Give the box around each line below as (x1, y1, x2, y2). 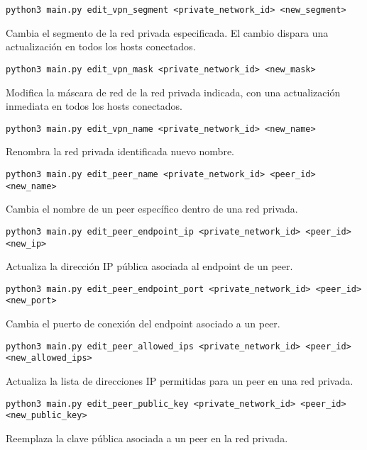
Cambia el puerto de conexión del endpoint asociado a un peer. (6, 316, 280, 331)
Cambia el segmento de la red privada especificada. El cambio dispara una (6, 25, 329, 40)
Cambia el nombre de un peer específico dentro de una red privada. (6, 201, 298, 216)
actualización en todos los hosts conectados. (6, 39, 196, 54)
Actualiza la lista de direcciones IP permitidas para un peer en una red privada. (6, 373, 354, 388)
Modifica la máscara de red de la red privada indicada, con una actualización (6, 84, 341, 99)
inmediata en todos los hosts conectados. (6, 99, 182, 113)
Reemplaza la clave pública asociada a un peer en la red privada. (6, 430, 288, 445)
